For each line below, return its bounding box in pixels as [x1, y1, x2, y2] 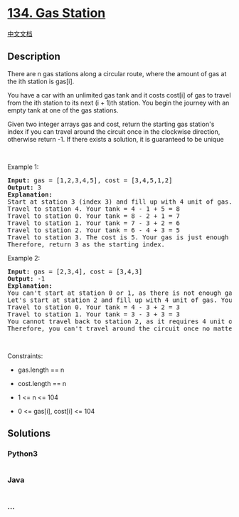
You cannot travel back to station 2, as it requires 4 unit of [7, 317, 237, 325]
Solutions [7, 427, 51, 439]
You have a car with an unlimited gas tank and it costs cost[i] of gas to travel [7, 90, 231, 99]
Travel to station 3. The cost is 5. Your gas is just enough [7, 233, 229, 241]
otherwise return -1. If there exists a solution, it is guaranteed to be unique [7, 135, 224, 143]
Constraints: [7, 351, 43, 360]
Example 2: [7, 254, 41, 262]
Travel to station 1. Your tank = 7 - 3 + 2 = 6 [7, 219, 180, 227]
